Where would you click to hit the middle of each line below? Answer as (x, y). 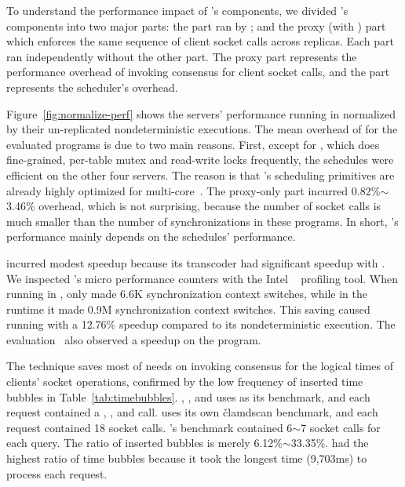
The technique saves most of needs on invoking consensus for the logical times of (200, 366)
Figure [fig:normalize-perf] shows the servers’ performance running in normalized (201, 113)
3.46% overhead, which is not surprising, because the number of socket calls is (194, 206)
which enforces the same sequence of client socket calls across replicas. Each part (200, 41)
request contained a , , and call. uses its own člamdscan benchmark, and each (192, 412)
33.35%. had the (330, 443)
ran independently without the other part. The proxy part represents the (182, 56)
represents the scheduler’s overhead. (92, 87)
